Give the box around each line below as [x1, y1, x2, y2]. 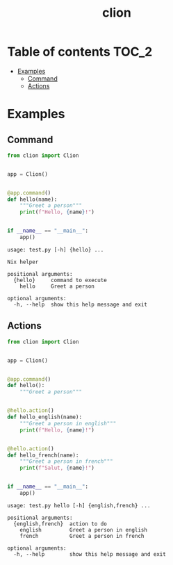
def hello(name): [7, 196, 58, 203]
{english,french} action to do [13, 520, 108, 527]
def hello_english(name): [7, 413, 82, 420]
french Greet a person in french [19, 532, 145, 539]
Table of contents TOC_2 [7, 44, 153, 60]
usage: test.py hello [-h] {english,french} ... [7, 502, 151, 509]
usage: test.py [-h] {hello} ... [7, 246, 104, 253]
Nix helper [7, 259, 39, 265]
